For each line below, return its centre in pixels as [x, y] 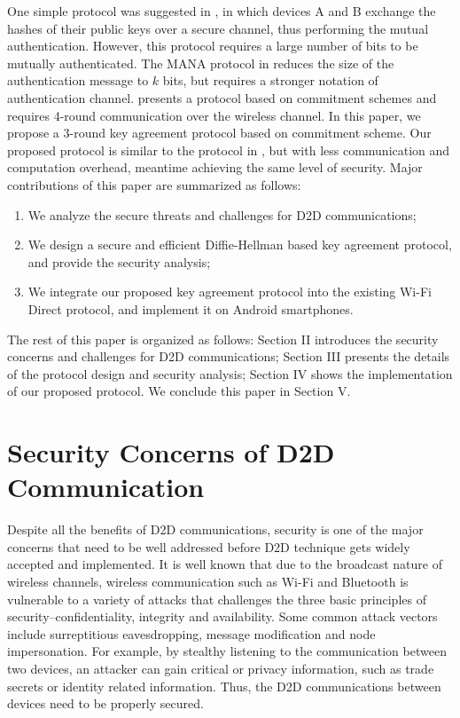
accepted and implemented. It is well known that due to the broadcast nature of [225, 564]
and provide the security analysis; [119, 261]
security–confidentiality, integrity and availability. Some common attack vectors [222, 616]
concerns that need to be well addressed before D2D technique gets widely [209, 546]
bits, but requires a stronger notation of [270, 80]
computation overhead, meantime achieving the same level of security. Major [215, 167]
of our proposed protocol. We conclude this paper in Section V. [179, 391]
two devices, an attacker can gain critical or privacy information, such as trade [221, 668]
